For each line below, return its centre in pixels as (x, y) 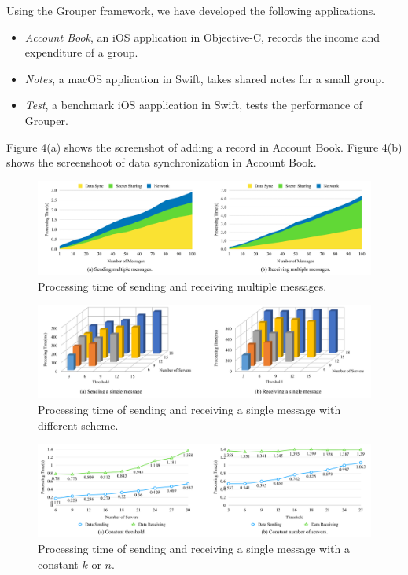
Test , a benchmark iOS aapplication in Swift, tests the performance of (194, 105)
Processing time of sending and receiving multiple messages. (182, 286)
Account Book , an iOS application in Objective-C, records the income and (202, 37)
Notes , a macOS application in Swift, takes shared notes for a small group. (204, 78)
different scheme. (78, 425)
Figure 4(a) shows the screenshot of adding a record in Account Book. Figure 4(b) (204, 146)
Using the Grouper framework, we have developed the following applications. (191, 10)
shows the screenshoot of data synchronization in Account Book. (162, 162)
